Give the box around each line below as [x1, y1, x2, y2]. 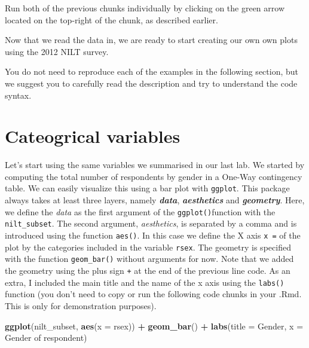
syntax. [5, 88, 32, 101]
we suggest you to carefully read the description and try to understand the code [5, 77, 298, 89]
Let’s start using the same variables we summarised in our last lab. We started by [5, 158, 305, 171]
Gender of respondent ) [5, 331, 87, 344]
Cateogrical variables [5, 124, 180, 148]
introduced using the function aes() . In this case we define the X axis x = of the [5, 229, 301, 242]
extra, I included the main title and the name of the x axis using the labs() [5, 276, 284, 288]
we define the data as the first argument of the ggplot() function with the [5, 205, 276, 218]
